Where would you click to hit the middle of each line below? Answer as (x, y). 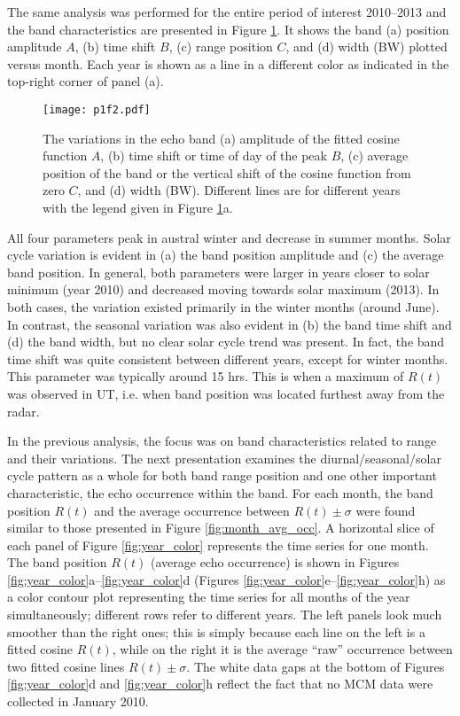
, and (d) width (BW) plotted (366, 47)
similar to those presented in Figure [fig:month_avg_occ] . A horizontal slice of (221, 528)
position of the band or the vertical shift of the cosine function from (227, 172)
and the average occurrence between (192, 510)
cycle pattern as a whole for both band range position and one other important (222, 475)
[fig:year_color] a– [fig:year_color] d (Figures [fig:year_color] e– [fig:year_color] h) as (226, 579)
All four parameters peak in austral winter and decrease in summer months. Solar (229, 237)
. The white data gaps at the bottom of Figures (316, 666)
